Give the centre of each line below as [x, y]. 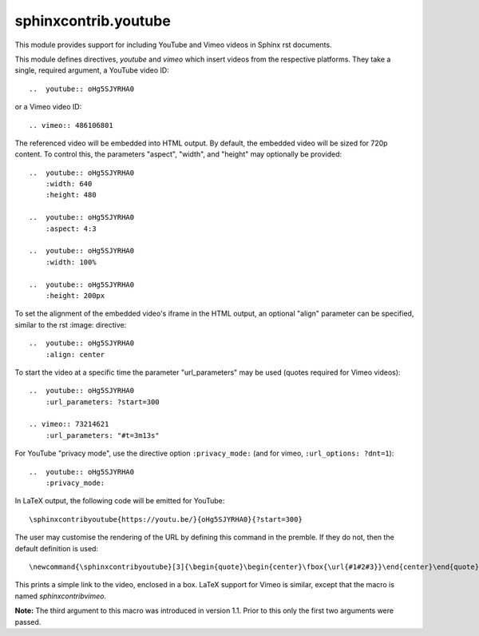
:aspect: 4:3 [71, 229]
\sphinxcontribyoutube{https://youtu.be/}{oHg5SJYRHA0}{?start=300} [166, 519]
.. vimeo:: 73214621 [69, 424]
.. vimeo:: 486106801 [71, 125]
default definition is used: [57, 548]
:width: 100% [71, 262]
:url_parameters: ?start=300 [102, 402]
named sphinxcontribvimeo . [61, 596]
